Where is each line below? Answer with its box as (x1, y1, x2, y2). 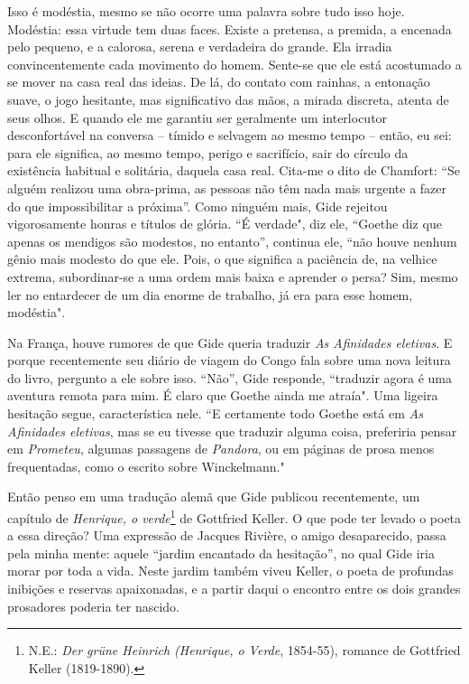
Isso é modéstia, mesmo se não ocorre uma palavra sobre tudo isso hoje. (7, 2, 405, 20)
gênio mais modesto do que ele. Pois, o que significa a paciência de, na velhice (7, 249, 437, 268)
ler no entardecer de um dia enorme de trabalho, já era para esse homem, (7, 285, 413, 304)
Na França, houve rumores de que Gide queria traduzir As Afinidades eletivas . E (7, 333, 453, 351)
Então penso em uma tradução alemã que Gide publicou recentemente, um (7, 487, 420, 506)
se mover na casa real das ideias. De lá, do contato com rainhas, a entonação (7, 72, 430, 91)
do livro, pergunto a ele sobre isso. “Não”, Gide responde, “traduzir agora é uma (7, 368, 453, 387)
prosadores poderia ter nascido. (7, 596, 179, 615)
